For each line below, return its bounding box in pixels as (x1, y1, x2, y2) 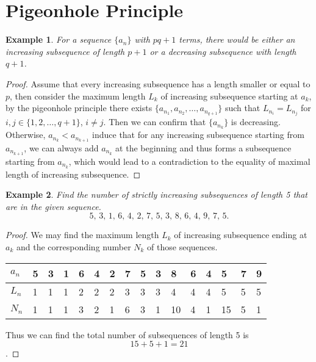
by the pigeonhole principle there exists (5, 101, 153, 114)
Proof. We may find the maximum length (5, 228, 159, 241)
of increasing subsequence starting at (160, 89, 298, 102)
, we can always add (24, 141, 99, 154)
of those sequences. (147, 241, 218, 253)
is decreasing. (231, 115, 281, 128)
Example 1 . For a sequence (5, 33, 112, 46)
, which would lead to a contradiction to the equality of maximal (68, 154, 311, 167)
